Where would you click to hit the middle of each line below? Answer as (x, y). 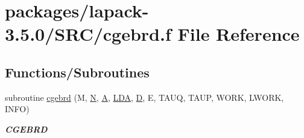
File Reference (239, 34)
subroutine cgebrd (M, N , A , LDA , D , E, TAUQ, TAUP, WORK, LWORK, (144, 97)
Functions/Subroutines (77, 72)
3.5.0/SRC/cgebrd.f (88, 34)
